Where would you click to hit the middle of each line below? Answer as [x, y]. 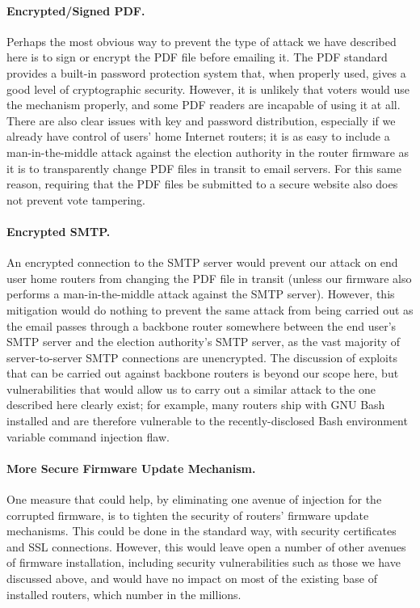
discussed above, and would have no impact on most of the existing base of [192, 578]
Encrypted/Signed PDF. [76, 10]
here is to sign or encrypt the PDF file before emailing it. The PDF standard [197, 57]
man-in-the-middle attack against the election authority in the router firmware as [208, 152]
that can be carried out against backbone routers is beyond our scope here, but [203, 373]
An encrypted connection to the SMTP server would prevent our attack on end [202, 262]
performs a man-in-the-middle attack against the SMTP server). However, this [201, 294]
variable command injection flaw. [88, 436]
